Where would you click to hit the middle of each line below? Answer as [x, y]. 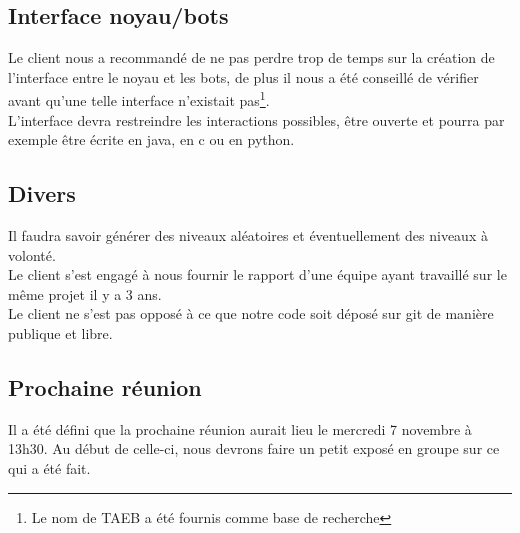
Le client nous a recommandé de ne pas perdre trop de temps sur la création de [251, 57]
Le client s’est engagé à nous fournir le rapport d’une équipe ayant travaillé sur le [257, 274]
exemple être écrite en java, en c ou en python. [151, 139]
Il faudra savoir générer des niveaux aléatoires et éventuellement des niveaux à [248, 235]
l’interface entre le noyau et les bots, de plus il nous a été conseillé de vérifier [243, 76]
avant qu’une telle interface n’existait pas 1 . [139, 99]
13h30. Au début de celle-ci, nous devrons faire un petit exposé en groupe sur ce [254, 448]
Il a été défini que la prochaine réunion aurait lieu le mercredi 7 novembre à [240, 428]
